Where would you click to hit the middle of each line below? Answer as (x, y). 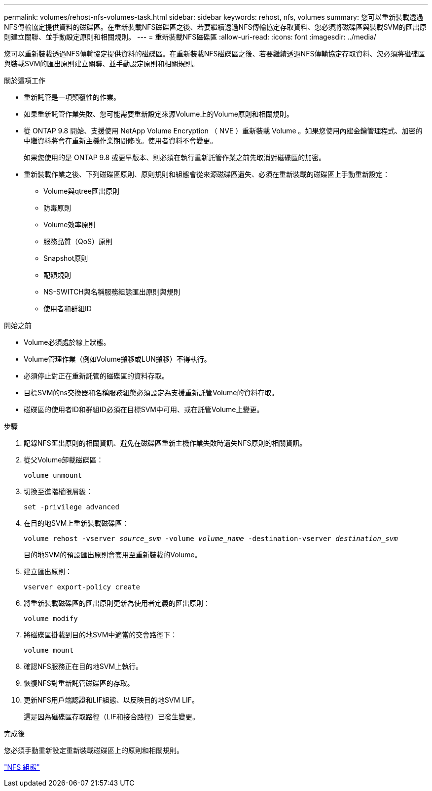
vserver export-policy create (82, 587)
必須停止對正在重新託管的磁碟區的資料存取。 (96, 376)
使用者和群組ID (68, 309)
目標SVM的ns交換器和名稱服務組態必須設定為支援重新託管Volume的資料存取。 (151, 393)
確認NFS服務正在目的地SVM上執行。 (83, 666)
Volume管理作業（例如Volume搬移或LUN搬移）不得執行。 (117, 359)
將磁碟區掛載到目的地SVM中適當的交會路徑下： (101, 635)
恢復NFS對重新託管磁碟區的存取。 (79, 683)
